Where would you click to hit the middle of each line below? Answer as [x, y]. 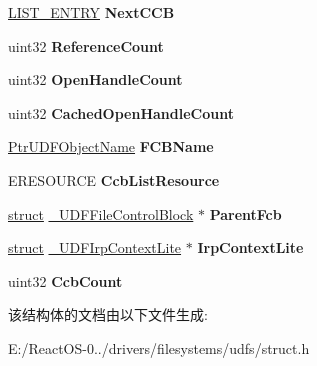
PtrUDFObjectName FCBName [111, 146]
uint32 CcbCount [65, 280]
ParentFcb [245, 213]
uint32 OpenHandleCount [95, 79]
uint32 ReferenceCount [86, 45]
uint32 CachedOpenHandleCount [121, 112]
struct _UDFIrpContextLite [95, 247]
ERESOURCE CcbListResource [114, 179]
